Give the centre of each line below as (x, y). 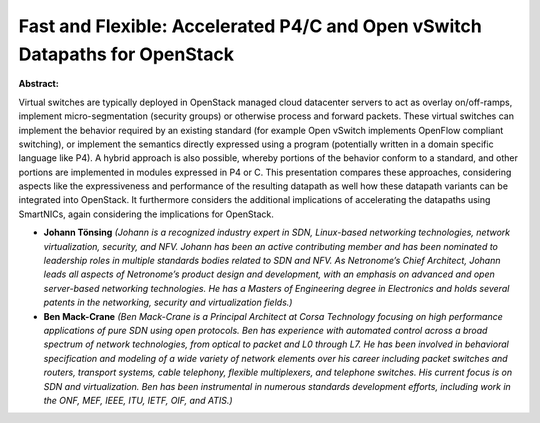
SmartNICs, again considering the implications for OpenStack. (146, 214)
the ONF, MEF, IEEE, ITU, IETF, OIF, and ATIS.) (138, 400)
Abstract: (38, 84)
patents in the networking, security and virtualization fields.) (168, 302)
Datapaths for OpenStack (126, 54)
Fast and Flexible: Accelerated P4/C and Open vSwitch (250, 26)
